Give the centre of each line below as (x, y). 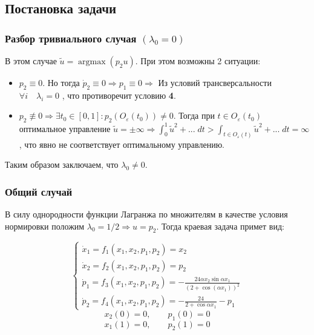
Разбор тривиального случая (71, 38)
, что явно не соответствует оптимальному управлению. (122, 144)
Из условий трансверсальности (215, 82)
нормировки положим (45, 226)
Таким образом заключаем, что (62, 164)
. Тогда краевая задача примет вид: (220, 226)
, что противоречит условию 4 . (119, 95)
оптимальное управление (65, 128)
